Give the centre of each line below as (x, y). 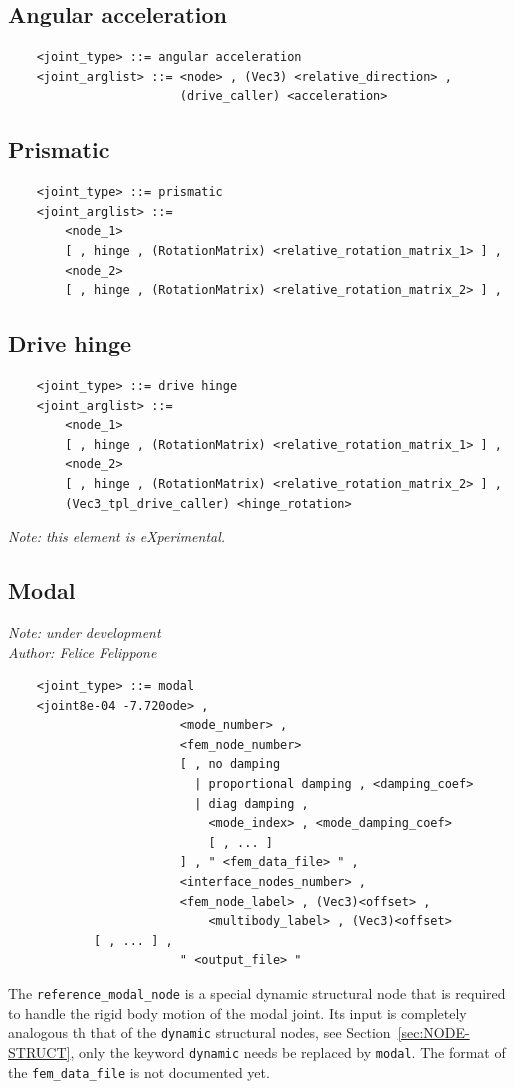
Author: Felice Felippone (82, 651)
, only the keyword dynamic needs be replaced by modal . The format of (288, 1051)
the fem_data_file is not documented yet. (139, 1071)
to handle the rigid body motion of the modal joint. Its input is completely (237, 1012)
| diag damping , (251, 803)
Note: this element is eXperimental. (117, 536)
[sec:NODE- (433, 1032)
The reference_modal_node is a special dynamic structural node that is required (257, 993)
